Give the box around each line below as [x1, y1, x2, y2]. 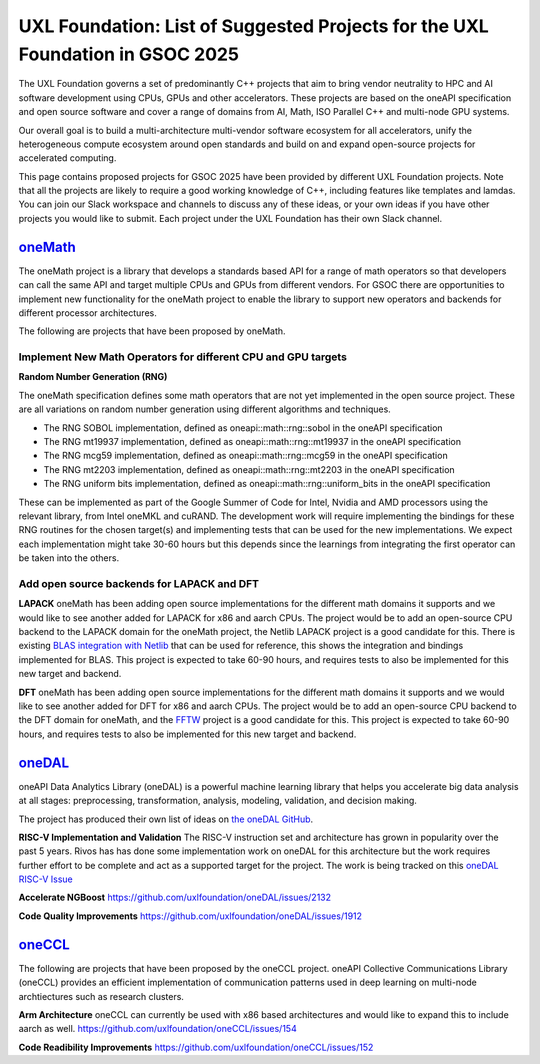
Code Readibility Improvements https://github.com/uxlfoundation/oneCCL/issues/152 [18, 1041, 374, 1053]
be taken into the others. [18, 552, 120, 564]
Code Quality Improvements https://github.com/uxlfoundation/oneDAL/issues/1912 [18, 910, 363, 922]
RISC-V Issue [18, 873, 74, 885]
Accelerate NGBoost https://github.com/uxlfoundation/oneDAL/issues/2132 [18, 891, 332, 904]
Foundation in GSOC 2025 [18, 43, 240, 65]
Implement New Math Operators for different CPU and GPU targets [18, 350, 347, 364]
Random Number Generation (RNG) [18, 371, 168, 383]
